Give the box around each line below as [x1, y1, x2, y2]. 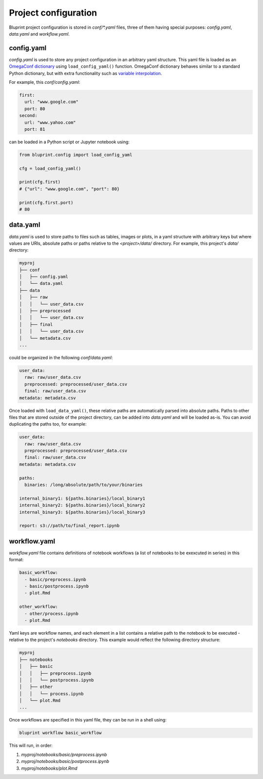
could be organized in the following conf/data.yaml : [9, 354, 113, 360]
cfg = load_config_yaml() [19, 166, 81, 171]
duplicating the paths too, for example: [9, 421, 87, 427]
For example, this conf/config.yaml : [9, 79, 80, 85]
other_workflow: [19, 604, 58, 609]
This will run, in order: [9, 742, 53, 748]
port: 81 [24, 126, 45, 132]
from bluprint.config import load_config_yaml [19, 152, 132, 157]
